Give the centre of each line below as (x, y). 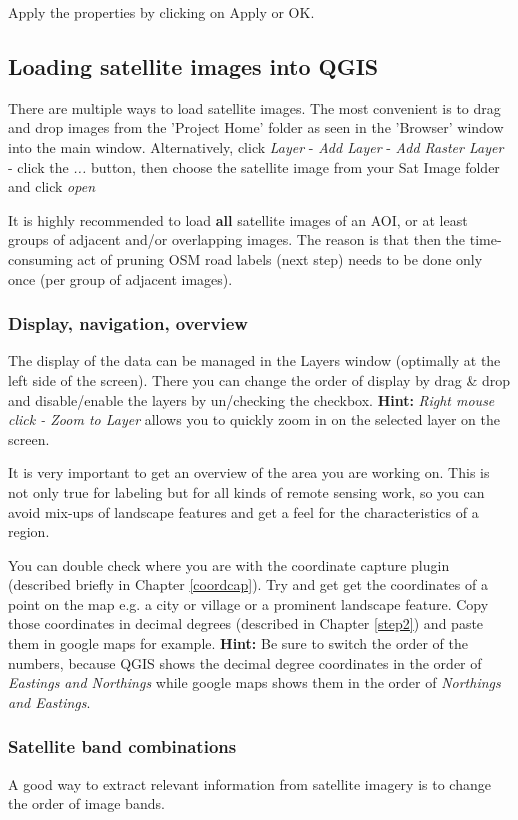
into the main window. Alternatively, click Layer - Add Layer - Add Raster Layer (256, 146)
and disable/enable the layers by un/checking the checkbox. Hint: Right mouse (251, 399)
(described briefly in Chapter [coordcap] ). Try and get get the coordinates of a (248, 584)
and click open (52, 186)
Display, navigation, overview (128, 323)
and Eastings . (49, 701)
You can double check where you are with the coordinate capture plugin (229, 564)
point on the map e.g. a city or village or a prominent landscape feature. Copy (248, 603)
